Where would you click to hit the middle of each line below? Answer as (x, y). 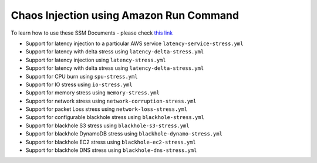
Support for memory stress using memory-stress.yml (92, 93)
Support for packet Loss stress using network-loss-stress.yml (107, 109)
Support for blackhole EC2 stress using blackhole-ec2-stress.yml (111, 142)
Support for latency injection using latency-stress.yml (96, 60)
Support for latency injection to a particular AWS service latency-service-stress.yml (134, 43)
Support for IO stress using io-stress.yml (79, 84)
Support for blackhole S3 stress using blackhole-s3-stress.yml (108, 125)
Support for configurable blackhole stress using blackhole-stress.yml (115, 117)
